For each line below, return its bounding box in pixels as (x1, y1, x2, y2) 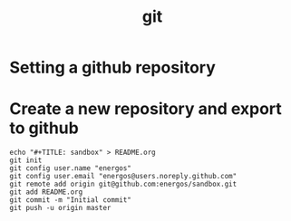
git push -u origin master (9, 204, 112, 213)
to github (9, 118, 79, 139)
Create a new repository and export (9, 99, 283, 120)
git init (9, 156, 43, 165)
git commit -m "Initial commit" (9, 196, 131, 205)
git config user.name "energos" (9, 164, 131, 173)
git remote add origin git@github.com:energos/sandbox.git (9, 179, 238, 189)
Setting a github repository (9, 57, 216, 78)
